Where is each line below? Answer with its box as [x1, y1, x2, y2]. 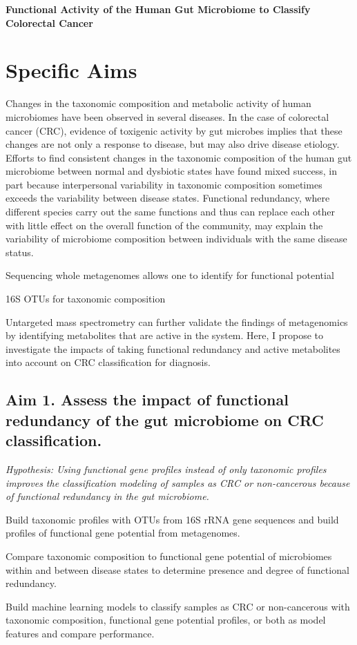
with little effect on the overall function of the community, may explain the [6, 218, 323, 232]
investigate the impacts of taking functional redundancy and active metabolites [6, 341, 340, 356]
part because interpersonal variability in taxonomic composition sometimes [6, 177, 322, 191]
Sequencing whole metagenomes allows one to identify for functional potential [6, 268, 334, 282]
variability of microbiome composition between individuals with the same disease [6, 231, 347, 246]
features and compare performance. [6, 626, 155, 640]
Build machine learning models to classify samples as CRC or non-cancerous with [6, 599, 350, 613]
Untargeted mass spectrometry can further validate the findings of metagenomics [6, 314, 348, 329]
